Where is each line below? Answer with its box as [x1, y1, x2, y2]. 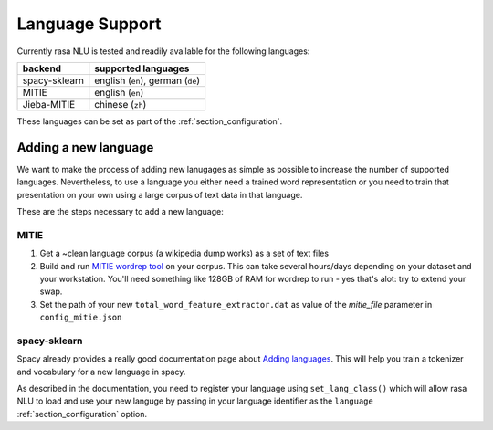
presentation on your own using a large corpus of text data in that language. [16, 189, 303, 200]
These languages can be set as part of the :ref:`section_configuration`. [16, 115, 283, 127]
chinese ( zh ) [94, 98, 147, 110]
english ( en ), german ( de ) [94, 74, 201, 87]
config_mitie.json [39, 312, 122, 323]
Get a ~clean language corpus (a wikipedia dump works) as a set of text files [39, 247, 329, 259]
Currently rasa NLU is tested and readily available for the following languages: [16, 46, 310, 57]
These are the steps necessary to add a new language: [16, 206, 224, 217]
